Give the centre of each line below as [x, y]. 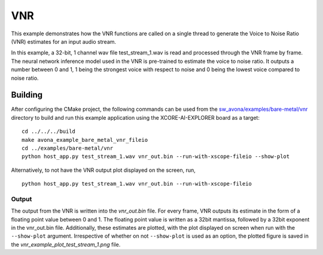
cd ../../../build [49, 131]
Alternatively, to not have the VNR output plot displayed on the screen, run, [103, 170]
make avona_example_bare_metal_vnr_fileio [85, 140]
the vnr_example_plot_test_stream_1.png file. [66, 244]
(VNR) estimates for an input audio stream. [64, 41]
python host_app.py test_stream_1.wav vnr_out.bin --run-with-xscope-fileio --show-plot [156, 157]
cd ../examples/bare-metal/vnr [68, 148]
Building [27, 95]
